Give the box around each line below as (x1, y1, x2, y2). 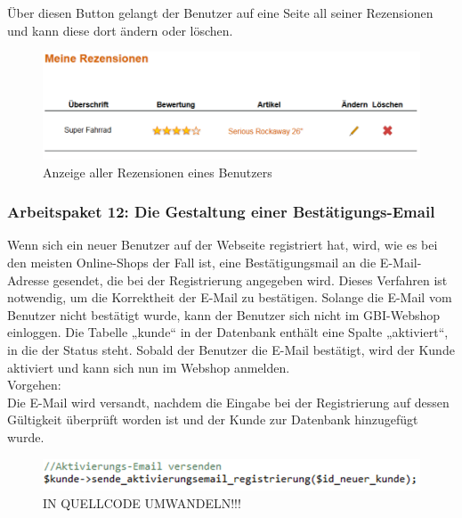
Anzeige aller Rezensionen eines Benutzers (43, 162, 272, 181)
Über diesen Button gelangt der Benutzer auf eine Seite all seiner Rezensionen (7, 4, 434, 21)
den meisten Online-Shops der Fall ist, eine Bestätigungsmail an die (7, 252, 377, 271)
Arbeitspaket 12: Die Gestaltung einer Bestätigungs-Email (7, 201, 435, 223)
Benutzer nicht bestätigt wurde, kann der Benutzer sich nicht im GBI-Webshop (7, 305, 440, 324)
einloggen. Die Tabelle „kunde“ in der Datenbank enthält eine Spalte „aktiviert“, (7, 323, 449, 341)
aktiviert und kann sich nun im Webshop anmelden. (7, 358, 290, 376)
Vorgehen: (7, 375, 61, 394)
